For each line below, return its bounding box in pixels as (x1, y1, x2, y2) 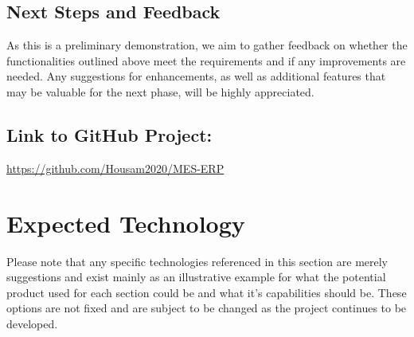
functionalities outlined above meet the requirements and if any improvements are (6, 52, 406, 69)
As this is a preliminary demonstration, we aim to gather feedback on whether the (6, 37, 408, 53)
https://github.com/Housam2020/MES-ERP (6, 159, 225, 176)
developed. (6, 315, 58, 331)
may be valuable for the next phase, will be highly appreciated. (6, 83, 314, 100)
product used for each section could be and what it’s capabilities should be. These (6, 284, 407, 300)
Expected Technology (6, 206, 245, 239)
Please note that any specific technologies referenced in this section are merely (6, 253, 389, 269)
